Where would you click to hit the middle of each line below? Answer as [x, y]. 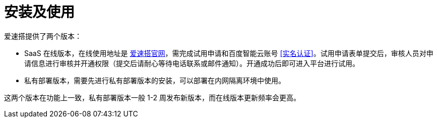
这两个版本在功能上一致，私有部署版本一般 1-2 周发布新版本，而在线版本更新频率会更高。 [152, 97]
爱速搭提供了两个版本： [43, 36]
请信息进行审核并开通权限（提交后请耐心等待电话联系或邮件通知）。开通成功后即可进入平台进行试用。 [192, 63]
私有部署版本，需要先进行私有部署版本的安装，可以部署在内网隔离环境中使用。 [155, 80]
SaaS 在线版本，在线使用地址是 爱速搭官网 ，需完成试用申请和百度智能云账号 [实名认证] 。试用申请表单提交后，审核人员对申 [229, 53]
